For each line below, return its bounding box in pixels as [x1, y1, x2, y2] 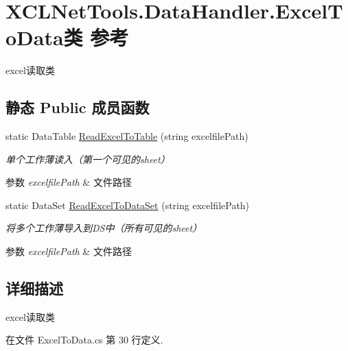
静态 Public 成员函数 [5, 97, 150, 118]
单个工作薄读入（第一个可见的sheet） [5, 152, 170, 166]
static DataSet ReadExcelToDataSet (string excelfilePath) [5, 197, 250, 212]
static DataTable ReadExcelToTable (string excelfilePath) [5, 129, 248, 143]
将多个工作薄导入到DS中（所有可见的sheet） [5, 221, 202, 235]
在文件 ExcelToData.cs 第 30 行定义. [5, 332, 163, 347]
